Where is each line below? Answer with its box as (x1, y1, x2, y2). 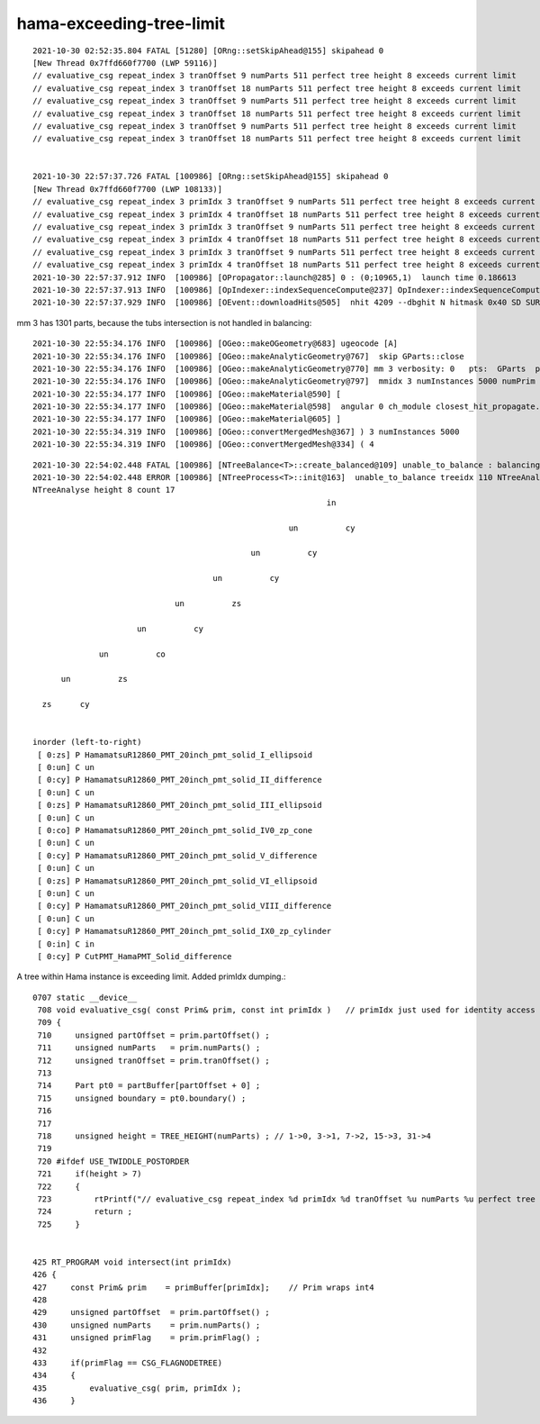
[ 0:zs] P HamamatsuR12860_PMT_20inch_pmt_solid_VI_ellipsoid (37, 875, 318, 886)
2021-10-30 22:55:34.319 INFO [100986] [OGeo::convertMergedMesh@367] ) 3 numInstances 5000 (32, 426, 460, 437)
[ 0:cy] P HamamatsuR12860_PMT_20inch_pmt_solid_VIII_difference (37, 901, 332, 912)
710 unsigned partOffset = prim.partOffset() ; (37, 1029, 270, 1040)
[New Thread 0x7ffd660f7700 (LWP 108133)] (32, 184, 223, 194)
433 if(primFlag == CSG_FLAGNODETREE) (32, 1358, 223, 1368)
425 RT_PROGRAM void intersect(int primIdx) (32, 1256, 233, 1267)
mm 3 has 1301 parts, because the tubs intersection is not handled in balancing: (16, 317, 312, 328)
